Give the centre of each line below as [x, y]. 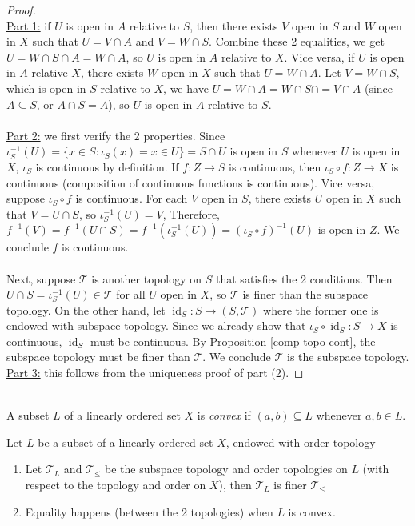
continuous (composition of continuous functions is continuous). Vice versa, [191, 182]
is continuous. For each [132, 198]
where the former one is [321, 309]
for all [131, 294]
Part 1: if [29, 25]
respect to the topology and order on [116, 485]
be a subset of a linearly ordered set [126, 442]
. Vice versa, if [319, 56]
